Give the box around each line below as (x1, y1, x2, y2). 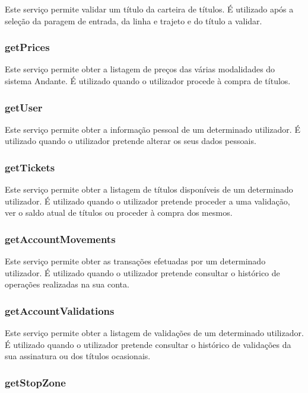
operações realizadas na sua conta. (5, 278, 129, 290)
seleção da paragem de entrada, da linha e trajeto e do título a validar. (5, 14, 262, 27)
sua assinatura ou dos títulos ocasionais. (5, 350, 151, 362)
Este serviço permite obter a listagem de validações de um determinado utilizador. (5, 327, 304, 339)
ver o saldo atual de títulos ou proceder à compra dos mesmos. (5, 206, 233, 219)
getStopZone (5, 375, 66, 389)
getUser (5, 100, 43, 114)
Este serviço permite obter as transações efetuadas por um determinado (5, 255, 266, 267)
